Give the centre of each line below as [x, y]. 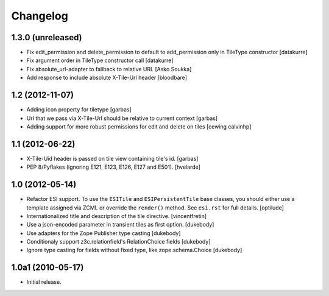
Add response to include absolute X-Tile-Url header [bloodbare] [107, 78]
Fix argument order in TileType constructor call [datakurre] [100, 60]
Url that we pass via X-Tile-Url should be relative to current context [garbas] [122, 118]
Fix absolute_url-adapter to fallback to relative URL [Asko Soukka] [109, 69]
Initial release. [44, 282]
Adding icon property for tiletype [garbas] [79, 110]
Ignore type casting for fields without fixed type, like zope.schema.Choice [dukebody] [134, 250]
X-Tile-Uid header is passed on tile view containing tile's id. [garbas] [112, 158]
